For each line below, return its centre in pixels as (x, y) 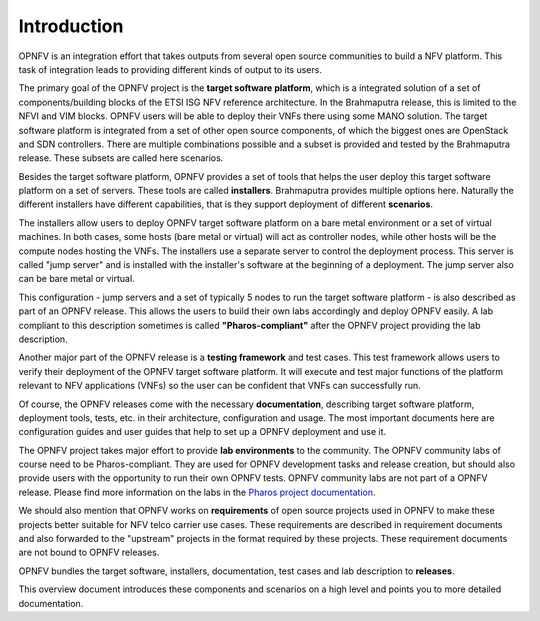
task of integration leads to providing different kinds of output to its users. (170, 69)
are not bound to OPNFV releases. (89, 552)
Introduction (71, 26)
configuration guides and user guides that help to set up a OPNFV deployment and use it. (202, 432)
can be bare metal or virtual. (76, 279)
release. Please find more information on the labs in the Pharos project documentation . (197, 492)
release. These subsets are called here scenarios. (121, 158)
